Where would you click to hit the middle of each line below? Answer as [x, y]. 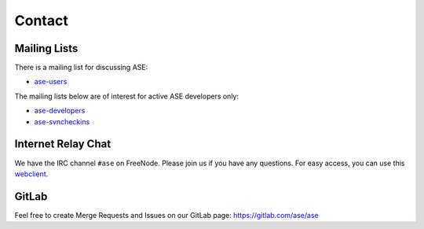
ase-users [51, 82]
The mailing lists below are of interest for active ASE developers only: [127, 96]
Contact [41, 20]
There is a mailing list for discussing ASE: [81, 68]
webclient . [31, 174]
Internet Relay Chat [63, 144]
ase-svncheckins [62, 121]
